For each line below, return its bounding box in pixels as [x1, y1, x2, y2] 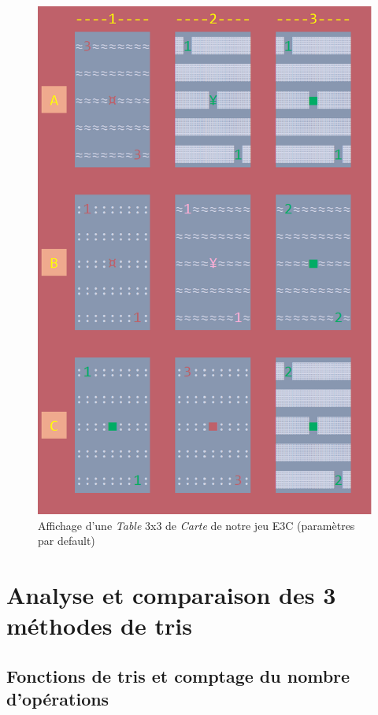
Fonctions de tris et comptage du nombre [6, 663, 350, 687]
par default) [38, 532, 95, 549]
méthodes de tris [6, 609, 192, 642]
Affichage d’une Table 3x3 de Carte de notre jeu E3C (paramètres [38, 517, 355, 533]
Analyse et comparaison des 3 [6, 579, 336, 611]
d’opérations [6, 687, 109, 711]
